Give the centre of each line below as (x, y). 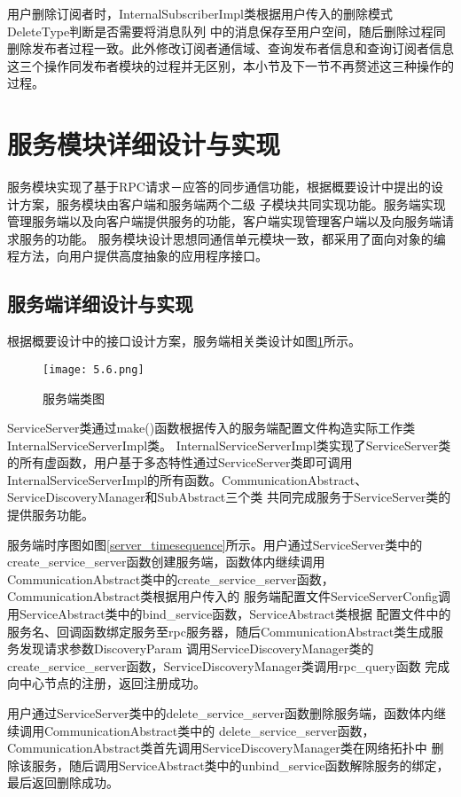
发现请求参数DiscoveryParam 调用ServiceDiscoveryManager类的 (196, 649)
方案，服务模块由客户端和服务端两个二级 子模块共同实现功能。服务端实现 (232, 203)
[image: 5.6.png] (94, 369)
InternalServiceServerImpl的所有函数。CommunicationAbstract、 (188, 479)
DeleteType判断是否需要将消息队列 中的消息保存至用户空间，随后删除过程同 (227, 31)
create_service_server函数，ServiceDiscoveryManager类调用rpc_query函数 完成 (229, 665)
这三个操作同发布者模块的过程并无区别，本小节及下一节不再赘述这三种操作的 (230, 65)
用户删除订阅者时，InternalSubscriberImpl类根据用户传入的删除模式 (200, 13)
